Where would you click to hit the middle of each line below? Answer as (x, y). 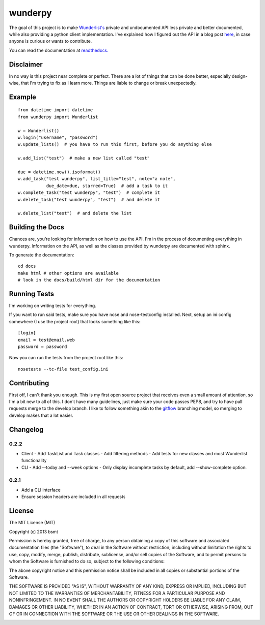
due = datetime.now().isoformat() (59, 172)
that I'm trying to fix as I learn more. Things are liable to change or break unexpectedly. (109, 83)
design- (239, 76)
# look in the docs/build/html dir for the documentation (89, 280)
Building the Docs (37, 227)
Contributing (29, 383)
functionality (34, 461)
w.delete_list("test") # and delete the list (75, 213)
